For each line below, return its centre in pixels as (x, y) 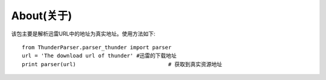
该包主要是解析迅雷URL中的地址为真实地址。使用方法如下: (83, 34)
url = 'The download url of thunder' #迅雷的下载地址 (99, 56)
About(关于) (42, 16)
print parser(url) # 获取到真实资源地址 (122, 64)
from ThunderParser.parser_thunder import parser (97, 47)
